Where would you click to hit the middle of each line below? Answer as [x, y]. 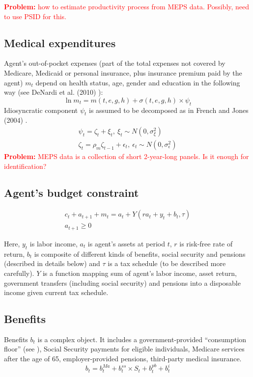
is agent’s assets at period [126, 243]
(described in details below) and [52, 263]
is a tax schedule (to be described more [167, 263]
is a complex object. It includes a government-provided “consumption [142, 339]
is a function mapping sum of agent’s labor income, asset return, [140, 273]
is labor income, [54, 243]
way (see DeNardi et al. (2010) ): [54, 92]
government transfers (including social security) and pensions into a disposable [122, 283]
